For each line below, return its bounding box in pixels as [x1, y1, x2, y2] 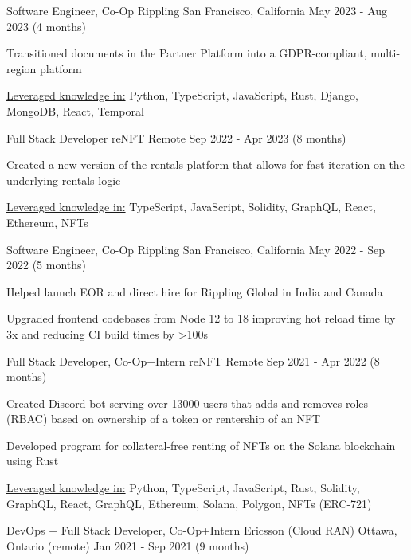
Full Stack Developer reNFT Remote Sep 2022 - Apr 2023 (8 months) [6, 129, 346, 146]
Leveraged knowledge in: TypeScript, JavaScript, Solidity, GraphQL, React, [6, 198, 376, 215]
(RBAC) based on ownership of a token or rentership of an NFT [6, 410, 321, 427]
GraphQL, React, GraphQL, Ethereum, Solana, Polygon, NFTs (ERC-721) [6, 495, 372, 511]
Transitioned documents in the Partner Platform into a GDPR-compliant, [6, 45, 367, 61]
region [6, 60, 37, 76]
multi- [370, 45, 401, 61]
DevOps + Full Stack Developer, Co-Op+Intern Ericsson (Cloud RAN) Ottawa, [6, 522, 397, 538]
